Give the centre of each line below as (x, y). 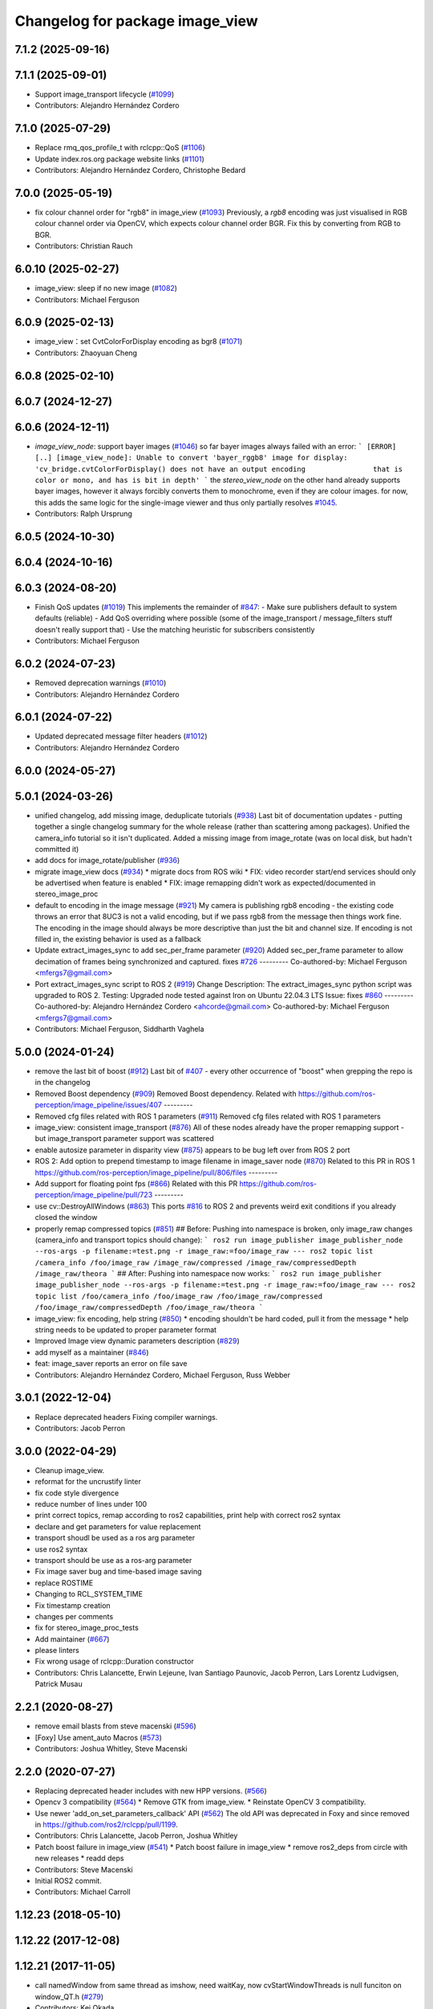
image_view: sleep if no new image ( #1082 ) (106, 288)
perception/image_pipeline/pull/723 (94, 1195)
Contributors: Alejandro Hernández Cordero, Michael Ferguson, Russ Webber (163, 1375)
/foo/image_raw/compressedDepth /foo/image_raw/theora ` (149, 1307)
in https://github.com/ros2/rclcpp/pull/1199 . (106, 1825)
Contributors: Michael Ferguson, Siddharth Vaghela (119, 1029)
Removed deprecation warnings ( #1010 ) (101, 683)
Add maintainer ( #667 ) (72, 1639)
